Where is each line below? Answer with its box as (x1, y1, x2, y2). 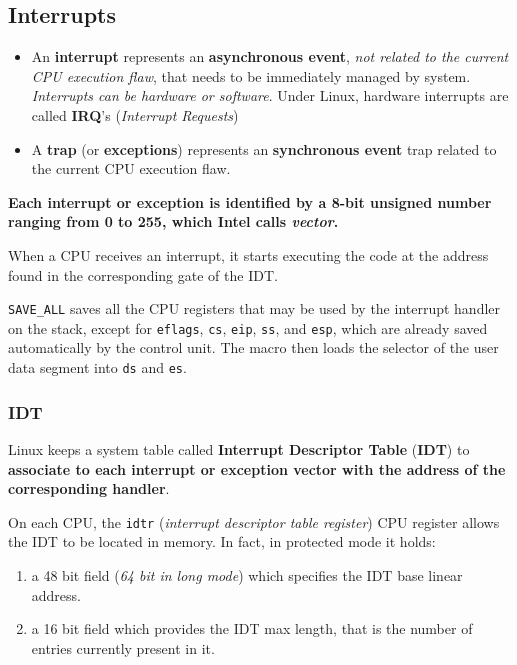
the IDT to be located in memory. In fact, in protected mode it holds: (8, 531, 436, 552)
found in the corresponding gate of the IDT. (8, 264, 278, 285)
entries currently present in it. (31, 637, 215, 658)
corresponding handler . (8, 478, 170, 499)
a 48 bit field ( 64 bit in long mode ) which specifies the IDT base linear (31, 564, 463, 585)
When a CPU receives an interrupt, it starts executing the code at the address (8, 244, 489, 265)
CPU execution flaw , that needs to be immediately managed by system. (31, 65, 471, 86)
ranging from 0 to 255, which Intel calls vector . (8, 211, 339, 232)
